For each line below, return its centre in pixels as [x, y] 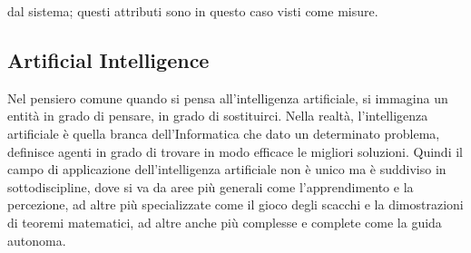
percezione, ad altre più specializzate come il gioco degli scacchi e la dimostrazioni [235, 204]
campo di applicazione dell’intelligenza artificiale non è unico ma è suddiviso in [227, 169]
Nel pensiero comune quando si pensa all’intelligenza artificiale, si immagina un [228, 97]
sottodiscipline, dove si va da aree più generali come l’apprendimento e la [211, 186]
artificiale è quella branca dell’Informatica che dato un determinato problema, [224, 133]
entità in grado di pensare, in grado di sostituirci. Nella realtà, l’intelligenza [218, 116]
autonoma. [37, 240]
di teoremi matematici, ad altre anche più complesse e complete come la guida [225, 222]
